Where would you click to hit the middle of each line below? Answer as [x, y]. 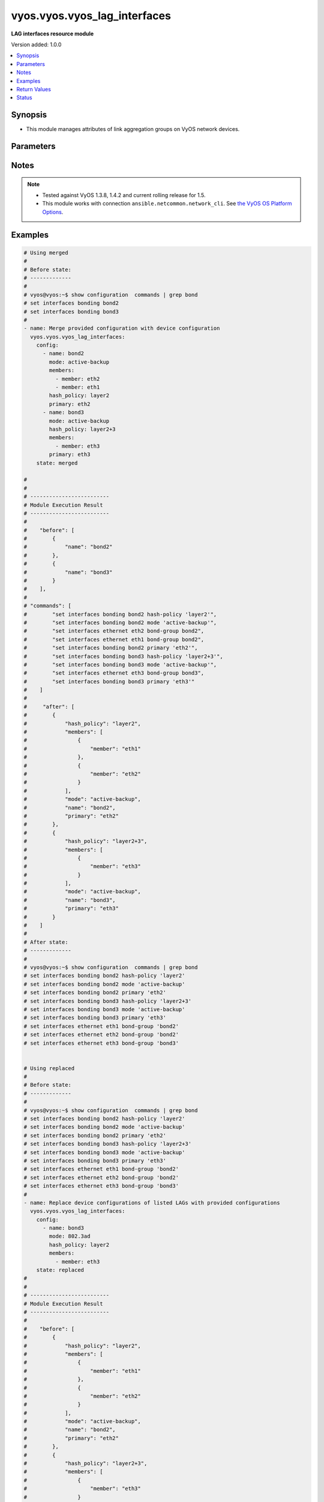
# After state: [46, 942]
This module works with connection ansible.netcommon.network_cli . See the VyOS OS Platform [167, 204]
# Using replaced [49, 1068]
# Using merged [46, 253]
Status [24, 98]
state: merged [57, 463]
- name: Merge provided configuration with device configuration [122, 328]
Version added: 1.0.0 [36, 44]
